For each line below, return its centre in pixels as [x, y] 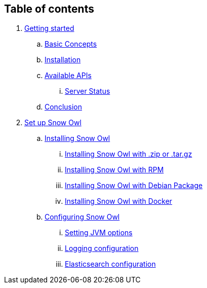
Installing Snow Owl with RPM [114, 170]
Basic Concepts [71, 44]
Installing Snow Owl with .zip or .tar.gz [129, 154]
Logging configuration [102, 248]
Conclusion [64, 107]
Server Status [88, 91]
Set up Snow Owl [53, 123]
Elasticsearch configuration [110, 264]
